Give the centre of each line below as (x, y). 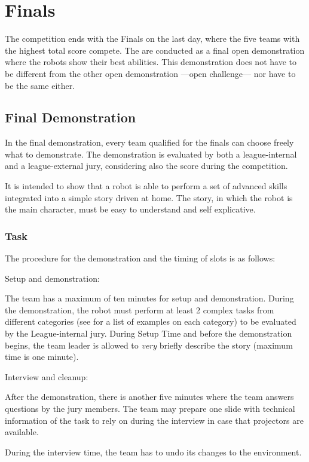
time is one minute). (42, 357)
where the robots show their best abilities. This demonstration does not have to (151, 62)
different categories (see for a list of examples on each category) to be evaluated (151, 321)
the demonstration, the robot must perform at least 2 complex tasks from (140, 309)
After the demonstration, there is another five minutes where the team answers (149, 397)
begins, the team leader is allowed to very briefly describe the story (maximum (149, 345)
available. (22, 432)
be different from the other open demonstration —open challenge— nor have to (150, 73)
